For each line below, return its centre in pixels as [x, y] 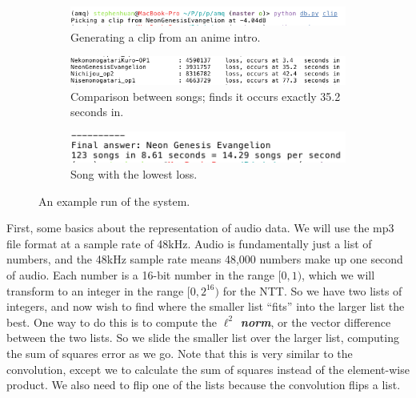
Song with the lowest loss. [134, 174]
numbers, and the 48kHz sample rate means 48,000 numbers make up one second [205, 259]
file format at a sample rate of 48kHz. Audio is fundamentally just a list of [189, 243]
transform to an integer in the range [95, 290]
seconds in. [97, 112]
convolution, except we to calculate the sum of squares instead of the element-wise [208, 369]
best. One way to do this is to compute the [112, 322]
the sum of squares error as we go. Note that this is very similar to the [180, 353]
